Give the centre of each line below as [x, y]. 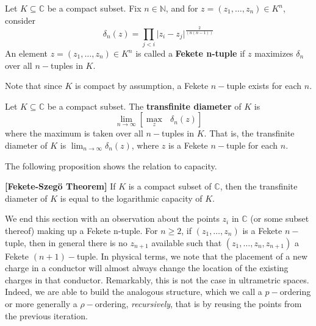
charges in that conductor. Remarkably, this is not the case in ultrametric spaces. [157, 279]
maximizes [274, 53]
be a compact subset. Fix [94, 8]
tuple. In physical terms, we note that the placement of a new [192, 256]
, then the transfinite [259, 186]
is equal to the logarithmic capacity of [131, 198]
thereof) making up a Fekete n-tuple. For [81, 230]
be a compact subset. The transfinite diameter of [144, 106]
